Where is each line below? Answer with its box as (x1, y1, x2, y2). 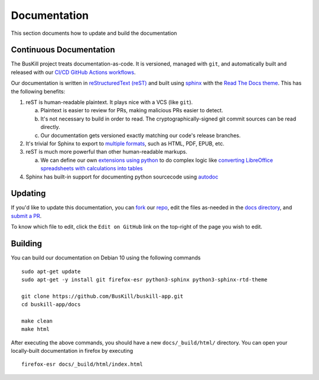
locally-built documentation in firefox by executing (11, 347, 134, 355)
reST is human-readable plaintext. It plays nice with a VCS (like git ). (25, 99, 193, 106)
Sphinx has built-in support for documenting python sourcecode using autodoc (25, 173, 219, 180)
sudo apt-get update (21, 268, 81, 275)
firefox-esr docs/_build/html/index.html (21, 361, 143, 368)
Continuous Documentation (11, 45, 115, 55)
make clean (21, 317, 53, 324)
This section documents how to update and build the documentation (11, 30, 177, 37)
